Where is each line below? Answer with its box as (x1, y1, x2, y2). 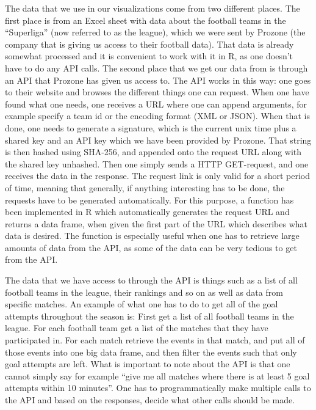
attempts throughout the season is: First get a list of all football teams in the (5, 309, 294, 322)
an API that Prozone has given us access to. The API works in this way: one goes (5, 73, 311, 86)
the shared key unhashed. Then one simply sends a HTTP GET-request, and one (5, 157, 309, 170)
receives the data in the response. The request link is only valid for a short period (5, 169, 311, 182)
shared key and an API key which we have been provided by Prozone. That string (5, 133, 312, 146)
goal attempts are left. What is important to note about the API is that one (5, 357, 290, 370)
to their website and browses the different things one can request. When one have (5, 86, 309, 98)
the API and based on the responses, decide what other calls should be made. (5, 394, 295, 406)
